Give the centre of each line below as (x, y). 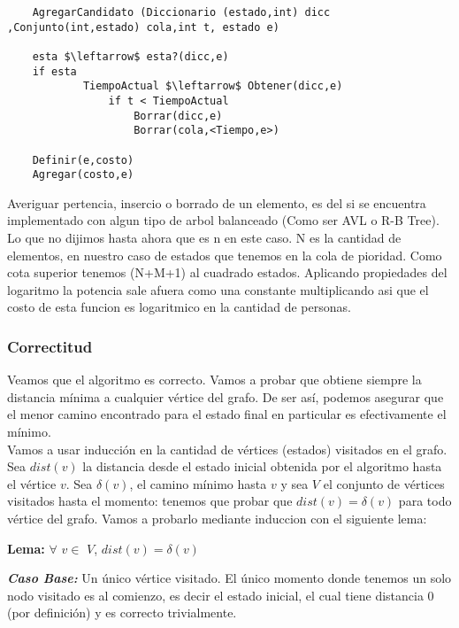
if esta (54, 71)
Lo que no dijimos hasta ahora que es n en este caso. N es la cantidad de (204, 238)
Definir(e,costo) (83, 160)
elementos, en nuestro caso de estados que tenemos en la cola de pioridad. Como (225, 255)
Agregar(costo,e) (83, 175)
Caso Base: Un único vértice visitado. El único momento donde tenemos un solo (229, 578)
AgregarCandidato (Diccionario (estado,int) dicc (181, 12)
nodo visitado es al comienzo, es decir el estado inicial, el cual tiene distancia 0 (221, 595)
